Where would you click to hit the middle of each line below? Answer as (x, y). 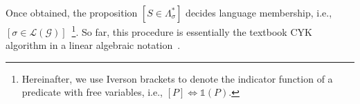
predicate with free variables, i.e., (92, 92)
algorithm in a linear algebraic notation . (93, 45)
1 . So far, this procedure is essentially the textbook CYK (192, 31)
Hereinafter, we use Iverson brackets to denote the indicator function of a (177, 78)
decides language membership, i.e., (259, 12)
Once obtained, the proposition (72, 12)
